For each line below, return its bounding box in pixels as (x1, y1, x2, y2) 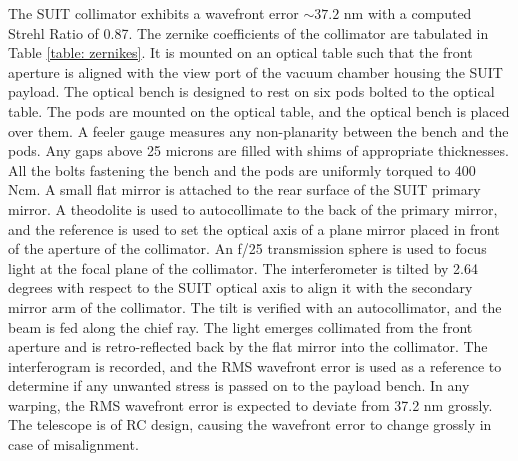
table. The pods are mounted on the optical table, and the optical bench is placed (8, 100, 510, 121)
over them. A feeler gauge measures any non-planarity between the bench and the (8, 120, 509, 141)
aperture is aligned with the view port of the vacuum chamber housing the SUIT (8, 61, 503, 82)
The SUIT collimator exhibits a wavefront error (8, 3, 299, 23)
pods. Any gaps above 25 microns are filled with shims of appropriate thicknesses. (8, 140, 509, 161)
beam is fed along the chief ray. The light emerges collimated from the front (8, 316, 473, 337)
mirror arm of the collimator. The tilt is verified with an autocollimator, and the (8, 296, 502, 317)
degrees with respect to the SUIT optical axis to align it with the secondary (8, 277, 473, 298)
